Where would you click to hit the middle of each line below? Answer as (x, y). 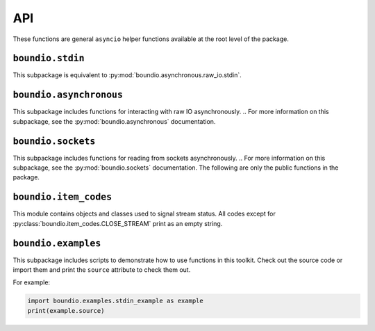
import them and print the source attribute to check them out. (102, 270)
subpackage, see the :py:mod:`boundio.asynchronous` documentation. (114, 121)
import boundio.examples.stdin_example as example (116, 301)
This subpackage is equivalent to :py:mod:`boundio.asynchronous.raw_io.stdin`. (127, 75)
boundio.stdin (49, 58)
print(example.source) (66, 310)
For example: (32, 282)
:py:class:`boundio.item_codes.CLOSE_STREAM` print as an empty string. (118, 223)
